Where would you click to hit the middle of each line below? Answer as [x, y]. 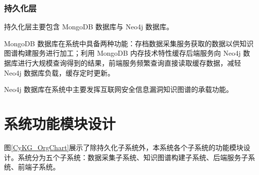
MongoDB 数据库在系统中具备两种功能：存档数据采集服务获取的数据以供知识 [129, 43]
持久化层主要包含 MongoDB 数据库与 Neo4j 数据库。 [89, 27]
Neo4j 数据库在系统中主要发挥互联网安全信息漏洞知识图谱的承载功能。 [119, 89]
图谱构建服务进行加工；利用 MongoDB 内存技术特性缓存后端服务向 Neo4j [123, 53]
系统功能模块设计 [60, 123]
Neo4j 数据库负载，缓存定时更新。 [59, 72]
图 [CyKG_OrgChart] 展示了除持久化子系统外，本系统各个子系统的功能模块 [124, 147]
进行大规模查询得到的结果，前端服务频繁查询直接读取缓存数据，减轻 [129, 63]
